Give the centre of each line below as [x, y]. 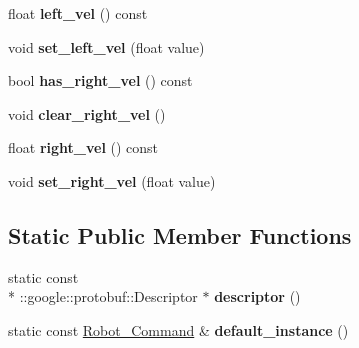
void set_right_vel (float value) [112, 180]
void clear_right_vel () [87, 113]
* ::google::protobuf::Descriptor [103, 296]
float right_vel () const [83, 147]
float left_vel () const [78, 13]
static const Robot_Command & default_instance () [178, 329]
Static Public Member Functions [180, 234]
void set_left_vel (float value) [106, 46]
